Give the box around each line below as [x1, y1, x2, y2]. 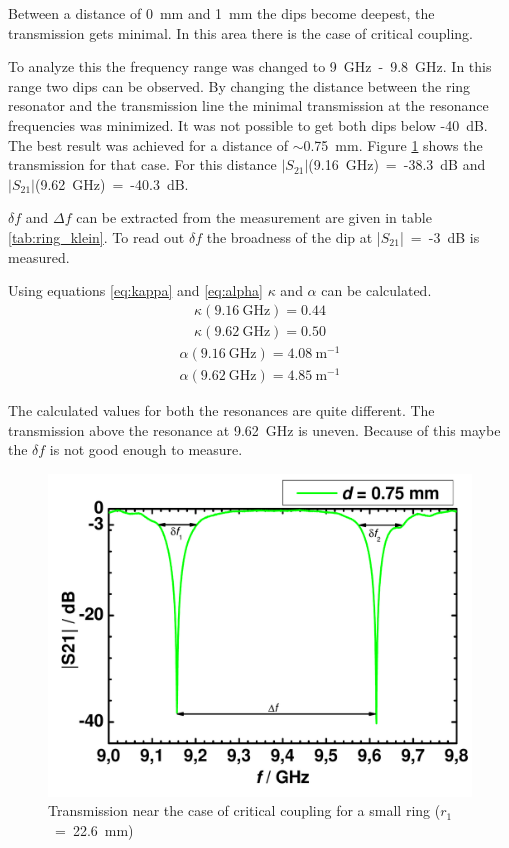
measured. [8, 246, 70, 267]
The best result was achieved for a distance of [8, 134, 288, 155]
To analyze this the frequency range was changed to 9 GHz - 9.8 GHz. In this [8, 56, 492, 77]
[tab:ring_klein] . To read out [8, 226, 185, 247]
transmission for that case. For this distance [8, 154, 277, 175]
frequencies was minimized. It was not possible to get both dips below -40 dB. [8, 114, 488, 135]
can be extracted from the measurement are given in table [76, 207, 432, 228]
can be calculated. [321, 280, 432, 301]
